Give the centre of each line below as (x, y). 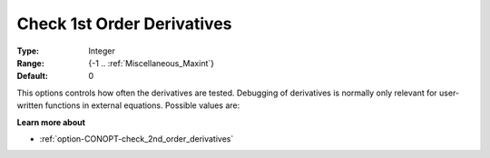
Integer (102, 51)
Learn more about (51, 122)
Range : (30, 63)
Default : (33, 76)
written (30, 105)
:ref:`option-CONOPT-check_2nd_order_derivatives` (137, 138)
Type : (28, 51)
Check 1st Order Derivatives (124, 24)
